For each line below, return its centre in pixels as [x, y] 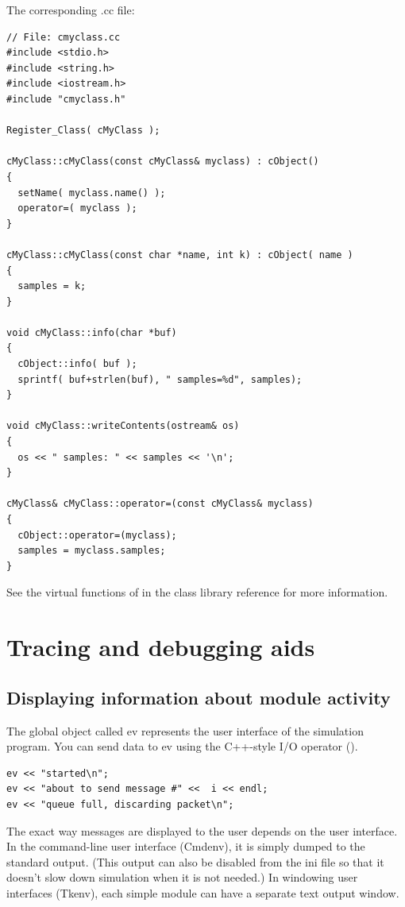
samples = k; [52, 286]
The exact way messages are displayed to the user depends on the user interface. [202, 830]
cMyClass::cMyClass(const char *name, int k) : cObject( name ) [180, 255]
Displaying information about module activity [199, 697]
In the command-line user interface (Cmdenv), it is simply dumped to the [186, 846]
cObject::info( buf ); [77, 364]
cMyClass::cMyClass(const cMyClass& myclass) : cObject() [163, 162]
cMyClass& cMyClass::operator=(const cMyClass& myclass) [160, 504]
